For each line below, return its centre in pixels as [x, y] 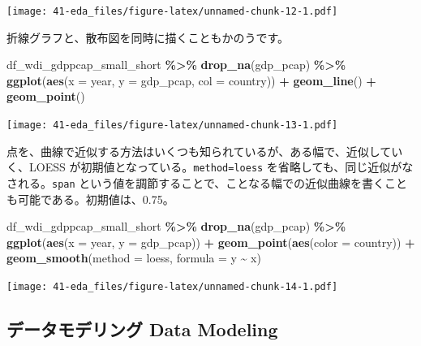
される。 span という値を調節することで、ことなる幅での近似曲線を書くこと [207, 182]
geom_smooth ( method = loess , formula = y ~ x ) [134, 258]
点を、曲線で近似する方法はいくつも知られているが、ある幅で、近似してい [205, 151]
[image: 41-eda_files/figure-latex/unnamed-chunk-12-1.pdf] [172, 11]
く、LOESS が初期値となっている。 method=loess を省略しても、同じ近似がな [210, 167]
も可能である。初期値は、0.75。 [90, 199]
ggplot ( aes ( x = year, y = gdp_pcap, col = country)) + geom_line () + [191, 80]
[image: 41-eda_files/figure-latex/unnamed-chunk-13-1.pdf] [172, 125]
